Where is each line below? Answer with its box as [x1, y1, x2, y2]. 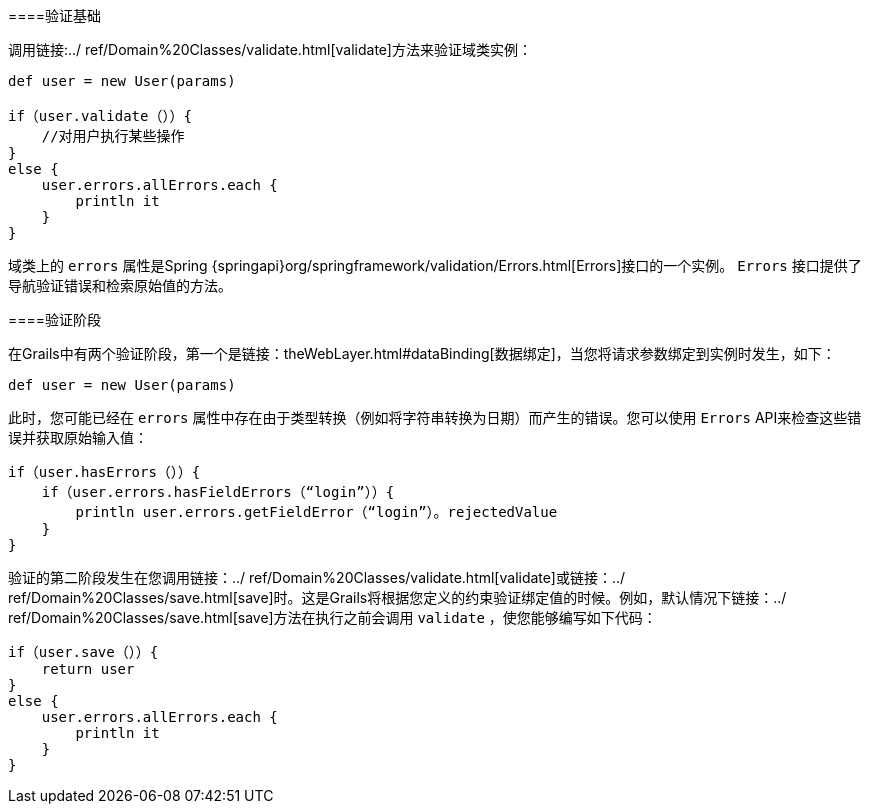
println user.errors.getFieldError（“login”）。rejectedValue [75, 504, 558, 520]
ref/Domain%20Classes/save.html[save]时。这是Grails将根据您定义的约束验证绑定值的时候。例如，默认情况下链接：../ [8, 589, 787, 606]
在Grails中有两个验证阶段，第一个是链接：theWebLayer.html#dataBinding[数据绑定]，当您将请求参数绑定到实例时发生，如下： [8, 345, 836, 362]
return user [41, 661, 135, 677]
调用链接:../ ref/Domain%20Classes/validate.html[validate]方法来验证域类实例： [8, 41, 532, 58]
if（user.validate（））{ [8, 108, 192, 124]
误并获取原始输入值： [8, 429, 148, 446]
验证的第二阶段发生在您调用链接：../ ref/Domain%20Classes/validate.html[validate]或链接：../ [8, 569, 626, 586]
